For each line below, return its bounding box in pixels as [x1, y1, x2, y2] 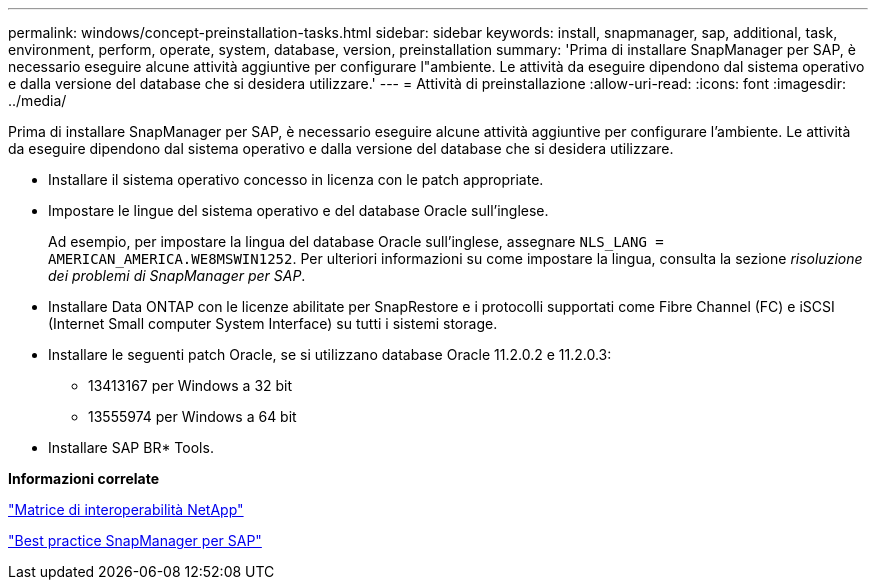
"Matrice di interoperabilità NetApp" [8, 501, 244, 518]
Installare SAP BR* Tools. [48, 439, 214, 456]
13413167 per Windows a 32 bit [88, 377, 293, 394]
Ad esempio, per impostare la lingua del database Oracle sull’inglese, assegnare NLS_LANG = [48, 233, 664, 250]
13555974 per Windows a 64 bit [88, 408, 297, 425]
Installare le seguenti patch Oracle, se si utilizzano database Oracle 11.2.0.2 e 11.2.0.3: [48, 346, 612, 363]
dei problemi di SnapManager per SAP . [48, 267, 306, 284]
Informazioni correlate [8, 470, 160, 487]
